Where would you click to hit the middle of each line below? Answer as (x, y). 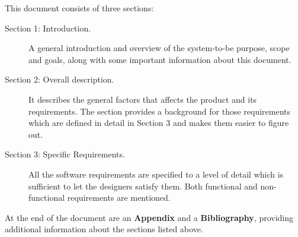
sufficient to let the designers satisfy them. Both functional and (143, 186)
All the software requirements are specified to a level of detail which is (156, 174)
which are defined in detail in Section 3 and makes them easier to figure (159, 123)
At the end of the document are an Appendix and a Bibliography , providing (149, 217)
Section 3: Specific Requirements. (65, 154)
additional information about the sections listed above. (104, 229)
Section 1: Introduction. (48, 28)
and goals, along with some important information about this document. (160, 59)
